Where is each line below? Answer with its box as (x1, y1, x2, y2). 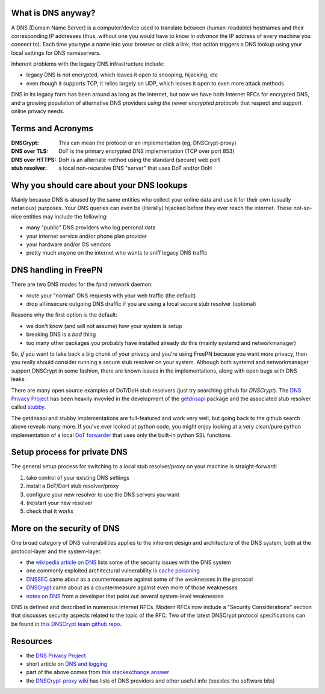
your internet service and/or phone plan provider (26, 232, 147, 240)
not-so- (293, 205, 312, 212)
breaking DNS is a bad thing (26, 331, 96, 338)
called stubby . (11, 403, 46, 411)
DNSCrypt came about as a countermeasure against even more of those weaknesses (26, 584, 238, 591)
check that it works (26, 507, 74, 515)
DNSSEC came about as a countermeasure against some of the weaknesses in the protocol (26, 575, 253, 583)
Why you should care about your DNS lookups (11, 180, 188, 190)
